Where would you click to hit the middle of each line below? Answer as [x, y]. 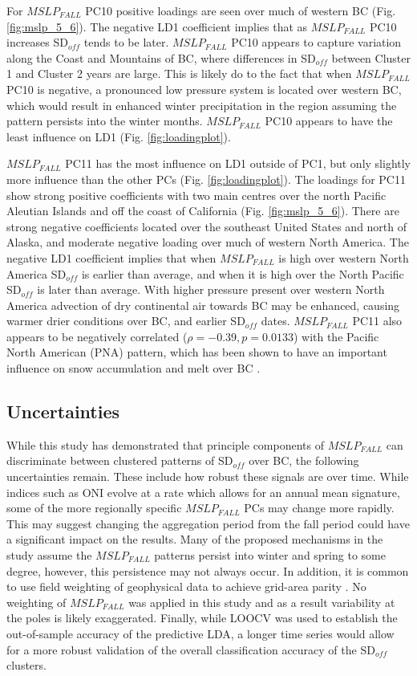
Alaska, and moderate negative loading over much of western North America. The [208, 242]
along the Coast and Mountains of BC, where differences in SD [161, 57]
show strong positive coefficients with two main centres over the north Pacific [196, 195]
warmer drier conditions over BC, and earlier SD [126, 321]
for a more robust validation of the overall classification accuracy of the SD [191, 649]
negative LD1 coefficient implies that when [111, 257]
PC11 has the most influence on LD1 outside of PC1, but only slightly [238, 163]
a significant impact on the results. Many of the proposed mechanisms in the [195, 539]
